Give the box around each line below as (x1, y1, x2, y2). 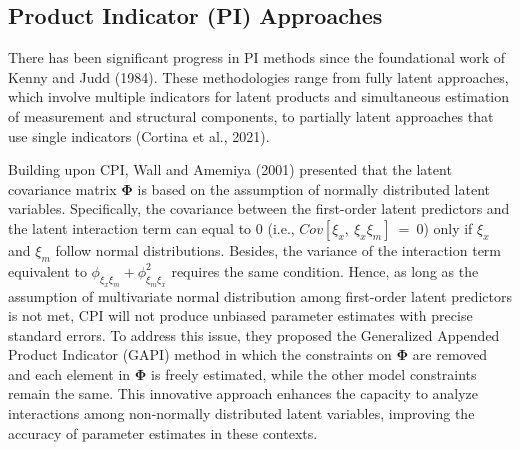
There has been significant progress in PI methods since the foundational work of (8, 47, 506, 68)
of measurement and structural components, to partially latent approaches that (8, 105, 494, 126)
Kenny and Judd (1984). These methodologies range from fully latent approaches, (8, 66, 509, 87)
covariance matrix (8, 178, 117, 199)
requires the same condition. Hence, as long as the (171, 260, 479, 281)
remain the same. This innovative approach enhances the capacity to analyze (8, 383, 479, 404)
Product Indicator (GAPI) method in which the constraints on (8, 344, 392, 365)
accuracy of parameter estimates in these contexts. (8, 422, 318, 443)
